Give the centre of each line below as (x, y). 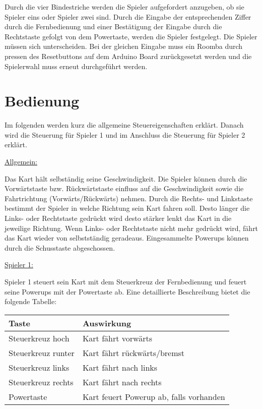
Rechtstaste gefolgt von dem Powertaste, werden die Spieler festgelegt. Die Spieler (131, 36)
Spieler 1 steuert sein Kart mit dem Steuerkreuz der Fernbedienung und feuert (126, 281)
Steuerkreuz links (39, 367)
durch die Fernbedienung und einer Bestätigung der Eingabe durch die (113, 26)
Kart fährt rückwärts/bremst (134, 353)
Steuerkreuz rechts (41, 382)
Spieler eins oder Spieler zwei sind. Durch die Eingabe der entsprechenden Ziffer (128, 16)
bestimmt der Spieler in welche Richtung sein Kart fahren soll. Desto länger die (127, 208)
